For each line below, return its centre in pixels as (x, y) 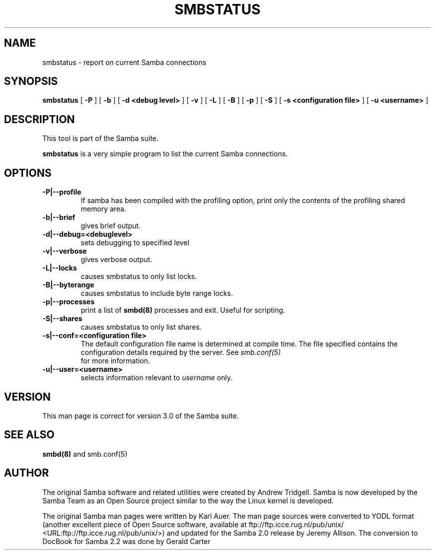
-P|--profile (62, 192)
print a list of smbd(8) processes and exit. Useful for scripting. (183, 310)
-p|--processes (69, 302)
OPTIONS (28, 173)
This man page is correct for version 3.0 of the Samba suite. (141, 415)
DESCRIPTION (39, 119)
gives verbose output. (116, 260)
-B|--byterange (68, 285)
